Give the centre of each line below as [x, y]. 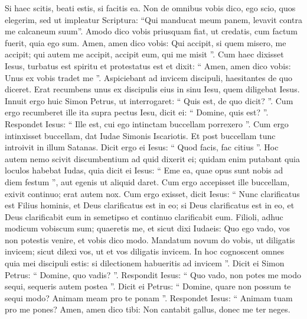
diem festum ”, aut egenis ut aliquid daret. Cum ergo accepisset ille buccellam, [147, 181]
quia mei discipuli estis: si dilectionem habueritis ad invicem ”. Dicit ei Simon [145, 263]
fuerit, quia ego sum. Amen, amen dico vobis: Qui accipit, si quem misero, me [146, 42]
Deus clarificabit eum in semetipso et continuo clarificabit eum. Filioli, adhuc [144, 216]
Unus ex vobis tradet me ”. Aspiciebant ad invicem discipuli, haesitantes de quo [148, 77]
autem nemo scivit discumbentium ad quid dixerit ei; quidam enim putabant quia [152, 158]
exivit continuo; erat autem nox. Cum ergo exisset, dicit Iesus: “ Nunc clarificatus [152, 193]
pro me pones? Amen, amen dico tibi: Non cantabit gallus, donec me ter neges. [148, 309]
